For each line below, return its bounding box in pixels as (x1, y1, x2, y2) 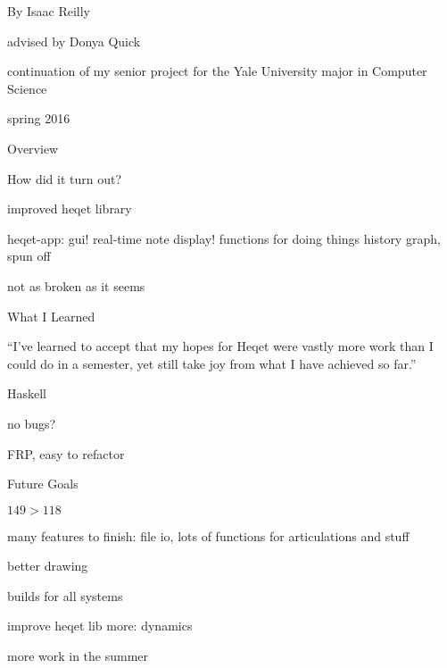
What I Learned (7, 306, 95, 325)
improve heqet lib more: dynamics (7, 616, 193, 635)
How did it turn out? (7, 169, 122, 188)
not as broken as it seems (7, 276, 145, 295)
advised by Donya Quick (7, 31, 141, 50)
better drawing (7, 556, 88, 575)
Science (7, 79, 47, 97)
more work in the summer (7, 647, 149, 665)
